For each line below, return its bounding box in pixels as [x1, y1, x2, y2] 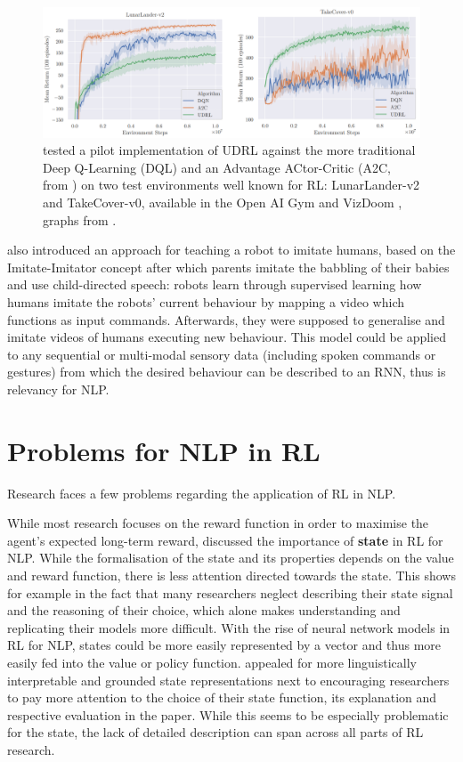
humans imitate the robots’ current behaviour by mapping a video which [7, 292, 405, 311]
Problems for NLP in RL [7, 432, 321, 468]
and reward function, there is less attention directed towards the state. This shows [7, 565, 456, 584]
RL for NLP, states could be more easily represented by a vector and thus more [7, 636, 442, 654]
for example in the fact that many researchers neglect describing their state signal [7, 583, 453, 602]
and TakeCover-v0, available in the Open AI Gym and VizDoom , [43, 192, 402, 211]
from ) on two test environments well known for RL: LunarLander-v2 [43, 175, 420, 194]
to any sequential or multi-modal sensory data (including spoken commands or [7, 345, 436, 363]
